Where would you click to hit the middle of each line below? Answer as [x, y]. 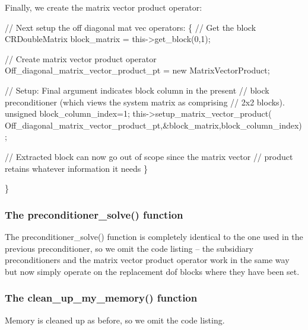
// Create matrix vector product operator [81, 58]
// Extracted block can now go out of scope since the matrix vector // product [149, 156]
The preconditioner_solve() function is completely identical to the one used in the [154, 236]
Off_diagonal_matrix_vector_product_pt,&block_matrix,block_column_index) [153, 125]
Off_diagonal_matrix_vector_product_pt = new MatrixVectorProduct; [137, 70]
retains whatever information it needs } [77, 168]
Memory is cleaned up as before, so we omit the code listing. [115, 320]
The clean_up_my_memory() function [101, 298]
